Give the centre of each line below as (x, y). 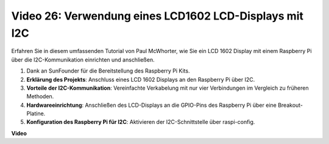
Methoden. (40, 96)
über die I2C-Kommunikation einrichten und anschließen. (83, 59)
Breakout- (290, 105)
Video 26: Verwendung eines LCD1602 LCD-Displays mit (157, 16)
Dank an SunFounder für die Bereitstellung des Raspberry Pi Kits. (108, 71)
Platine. (36, 113)
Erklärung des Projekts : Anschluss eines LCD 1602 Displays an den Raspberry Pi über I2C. (141, 79)
